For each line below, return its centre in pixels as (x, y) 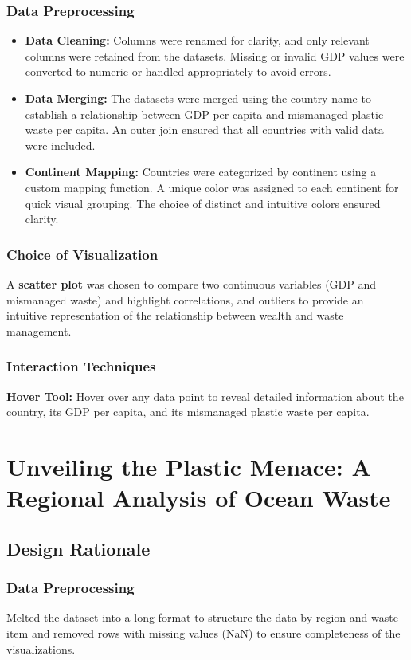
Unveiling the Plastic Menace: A (189, 466)
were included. (60, 145)
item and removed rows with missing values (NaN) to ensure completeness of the (204, 632)
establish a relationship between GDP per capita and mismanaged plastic (204, 114)
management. (39, 330)
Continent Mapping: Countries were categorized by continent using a (201, 172)
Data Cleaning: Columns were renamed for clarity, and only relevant (197, 40)
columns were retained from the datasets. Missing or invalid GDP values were (215, 55)
